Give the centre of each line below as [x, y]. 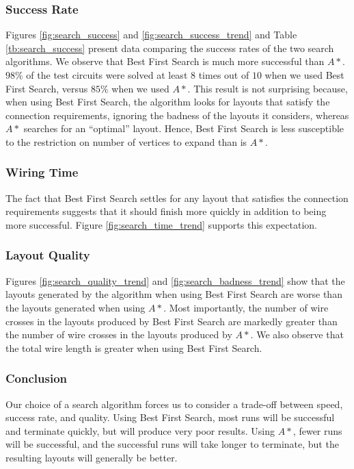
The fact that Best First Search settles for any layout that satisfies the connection [177, 198]
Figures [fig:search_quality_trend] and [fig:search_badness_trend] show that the [175, 280]
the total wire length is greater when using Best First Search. [134, 347]
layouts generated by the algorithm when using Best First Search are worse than [174, 294]
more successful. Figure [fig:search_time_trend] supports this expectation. [161, 224]
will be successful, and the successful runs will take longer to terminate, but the [172, 444]
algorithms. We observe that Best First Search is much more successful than [165, 61]
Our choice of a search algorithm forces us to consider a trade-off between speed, [174, 404]
